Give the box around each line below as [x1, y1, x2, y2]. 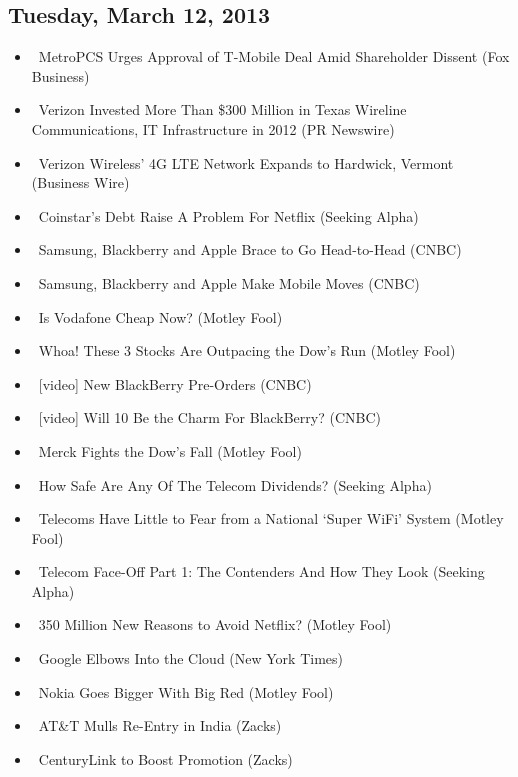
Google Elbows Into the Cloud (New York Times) [38, 648, 343, 669]
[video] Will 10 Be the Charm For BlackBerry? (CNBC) [38, 407, 381, 428]
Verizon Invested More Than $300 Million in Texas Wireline [38, 99, 407, 120]
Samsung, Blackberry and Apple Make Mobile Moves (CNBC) [38, 272, 420, 293]
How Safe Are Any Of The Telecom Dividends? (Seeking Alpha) [38, 474, 432, 495]
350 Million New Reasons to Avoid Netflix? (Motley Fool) [38, 614, 392, 635]
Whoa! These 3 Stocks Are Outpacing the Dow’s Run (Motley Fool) [38, 340, 456, 361]
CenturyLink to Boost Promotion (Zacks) [38, 748, 293, 769]
